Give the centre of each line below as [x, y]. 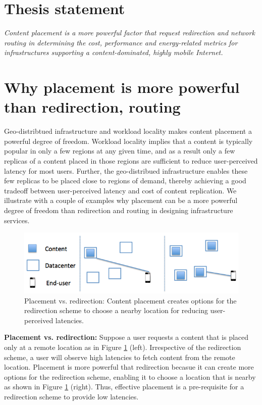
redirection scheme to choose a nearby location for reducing [116, 310]
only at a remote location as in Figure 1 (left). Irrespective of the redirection [123, 347]
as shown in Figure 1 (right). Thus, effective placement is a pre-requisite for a [124, 387]
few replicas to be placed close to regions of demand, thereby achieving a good [125, 181]
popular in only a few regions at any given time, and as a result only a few [120, 151]
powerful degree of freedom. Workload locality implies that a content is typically [128, 141]
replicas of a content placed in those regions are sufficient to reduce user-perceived [131, 161]
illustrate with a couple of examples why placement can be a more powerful [121, 200]
